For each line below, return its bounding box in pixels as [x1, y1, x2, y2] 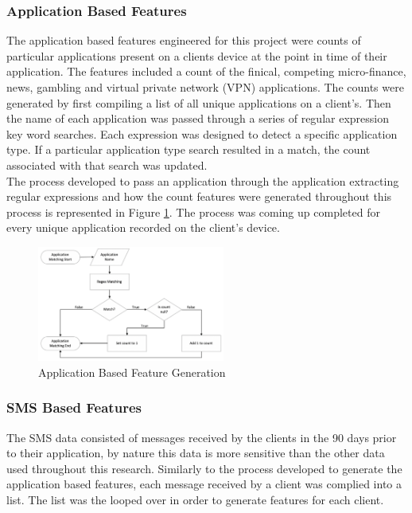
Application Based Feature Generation [38, 363, 226, 380]
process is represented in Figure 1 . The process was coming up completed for [6, 203, 380, 220]
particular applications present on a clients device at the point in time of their [6, 47, 387, 64]
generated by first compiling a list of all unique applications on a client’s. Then [6, 94, 391, 111]
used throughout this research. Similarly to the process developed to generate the [6, 460, 402, 476]
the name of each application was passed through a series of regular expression [6, 110, 389, 127]
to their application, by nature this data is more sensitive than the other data [6, 444, 385, 461]
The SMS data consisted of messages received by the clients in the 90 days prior [6, 429, 397, 445]
